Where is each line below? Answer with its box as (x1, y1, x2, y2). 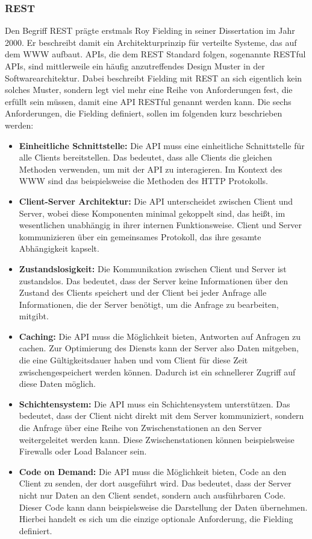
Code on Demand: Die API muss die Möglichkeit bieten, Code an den (19, 465, 287, 477)
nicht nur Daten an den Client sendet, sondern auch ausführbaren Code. (19, 489, 286, 501)
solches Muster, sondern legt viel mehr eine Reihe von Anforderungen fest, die (5, 83, 293, 96)
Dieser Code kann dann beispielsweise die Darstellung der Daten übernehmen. (19, 500, 308, 513)
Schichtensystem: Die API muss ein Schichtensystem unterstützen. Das (19, 397, 290, 410)
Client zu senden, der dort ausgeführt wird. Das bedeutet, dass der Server (19, 477, 292, 490)
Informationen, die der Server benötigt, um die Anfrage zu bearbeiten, (19, 298, 279, 310)
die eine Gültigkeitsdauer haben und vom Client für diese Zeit (19, 354, 248, 366)
